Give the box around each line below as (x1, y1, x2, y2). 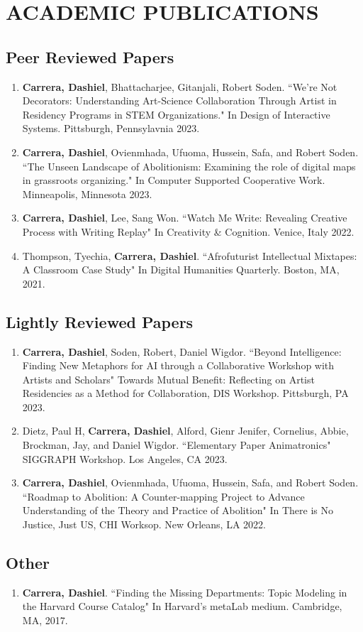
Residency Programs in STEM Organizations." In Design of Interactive (22, 107, 330, 121)
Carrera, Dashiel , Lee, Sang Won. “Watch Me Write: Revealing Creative (22, 210, 347, 225)
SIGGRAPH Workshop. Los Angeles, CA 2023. (22, 451, 228, 466)
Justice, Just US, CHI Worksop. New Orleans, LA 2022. (22, 517, 266, 532)
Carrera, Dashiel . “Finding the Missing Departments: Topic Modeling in (22, 584, 347, 599)
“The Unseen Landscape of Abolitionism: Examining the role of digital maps (22, 158, 356, 173)
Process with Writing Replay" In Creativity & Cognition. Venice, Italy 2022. (22, 224, 354, 239)
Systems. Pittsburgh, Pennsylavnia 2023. (22, 121, 200, 136)
